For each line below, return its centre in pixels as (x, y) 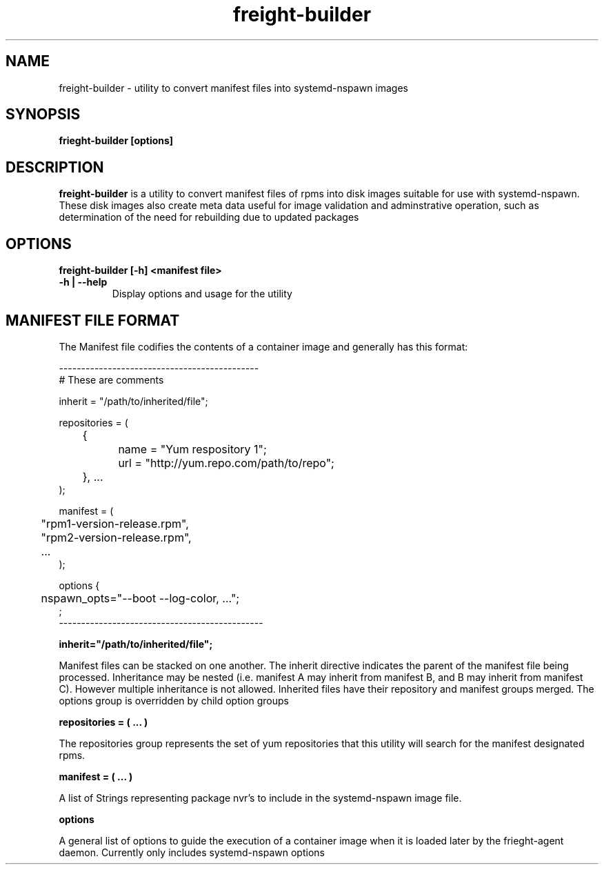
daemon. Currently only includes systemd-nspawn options (192, 852)
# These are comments (111, 379)
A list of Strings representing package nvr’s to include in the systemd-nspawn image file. (260, 798)
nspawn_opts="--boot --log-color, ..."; (140, 598)
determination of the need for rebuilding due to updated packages (209, 217)
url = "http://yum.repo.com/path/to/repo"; (226, 463)
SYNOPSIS (43, 115)
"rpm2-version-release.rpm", (116, 537)
